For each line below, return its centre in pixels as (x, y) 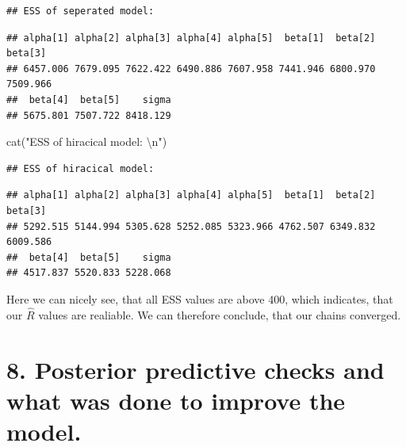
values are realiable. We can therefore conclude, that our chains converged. (220, 314)
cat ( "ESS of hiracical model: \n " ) (87, 141)
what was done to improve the (176, 400)
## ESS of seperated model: (80, 11)
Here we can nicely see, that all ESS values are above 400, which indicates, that (200, 298)
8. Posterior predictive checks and (195, 369)
